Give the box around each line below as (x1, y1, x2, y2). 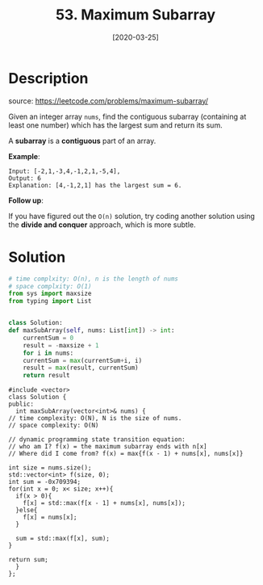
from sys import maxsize (8, 289, 92, 298)
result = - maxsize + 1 (23, 341, 99, 349)
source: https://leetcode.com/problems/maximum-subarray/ (8, 95, 208, 106)
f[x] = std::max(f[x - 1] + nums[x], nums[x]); (23, 499, 186, 507)
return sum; (8, 556, 48, 564)
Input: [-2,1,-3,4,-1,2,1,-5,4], (8, 167, 121, 175)
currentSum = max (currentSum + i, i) (23, 356, 143, 364)
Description (8, 69, 89, 87)
